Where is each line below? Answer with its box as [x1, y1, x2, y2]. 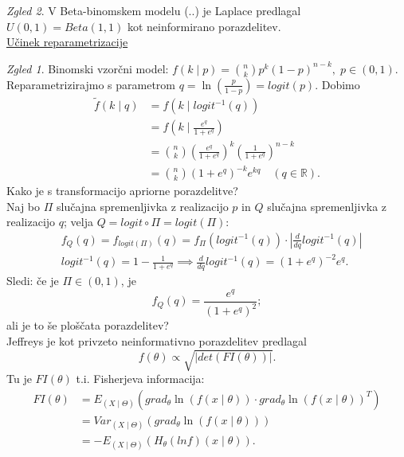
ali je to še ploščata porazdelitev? [6, 317, 169, 334]
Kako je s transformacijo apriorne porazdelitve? [6, 182, 238, 199]
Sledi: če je [6, 272, 59, 289]
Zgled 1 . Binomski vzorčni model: [6, 60, 169, 76]
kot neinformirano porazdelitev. [127, 18, 281, 34]
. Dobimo [315, 76, 360, 92]
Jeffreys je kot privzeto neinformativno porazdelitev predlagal [6, 332, 307, 349]
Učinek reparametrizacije [6, 33, 128, 50]
